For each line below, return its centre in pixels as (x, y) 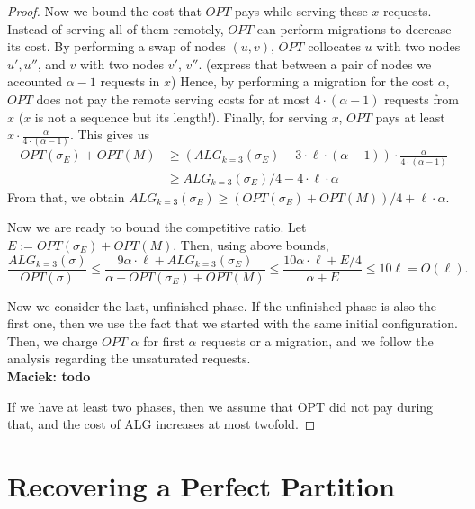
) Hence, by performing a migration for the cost (302, 81)
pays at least (410, 116)
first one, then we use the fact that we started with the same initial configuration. (233, 323)
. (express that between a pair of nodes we (315, 63)
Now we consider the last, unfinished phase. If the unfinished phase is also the (222, 305)
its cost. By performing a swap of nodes (117, 46)
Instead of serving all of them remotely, (116, 28)
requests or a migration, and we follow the (317, 340)
